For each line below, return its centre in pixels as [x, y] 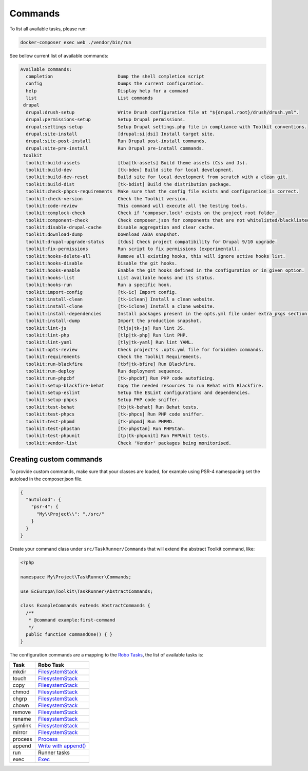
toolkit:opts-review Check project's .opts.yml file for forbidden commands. [145, 350]
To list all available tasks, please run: [48, 29]
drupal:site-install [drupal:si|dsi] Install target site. [121, 134]
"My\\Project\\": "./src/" [71, 514]
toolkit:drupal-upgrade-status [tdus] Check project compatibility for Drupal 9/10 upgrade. [152, 242]
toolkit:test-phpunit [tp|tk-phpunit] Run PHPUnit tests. [118, 436]
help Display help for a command [107, 91]
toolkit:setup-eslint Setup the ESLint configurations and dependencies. [138, 393]
